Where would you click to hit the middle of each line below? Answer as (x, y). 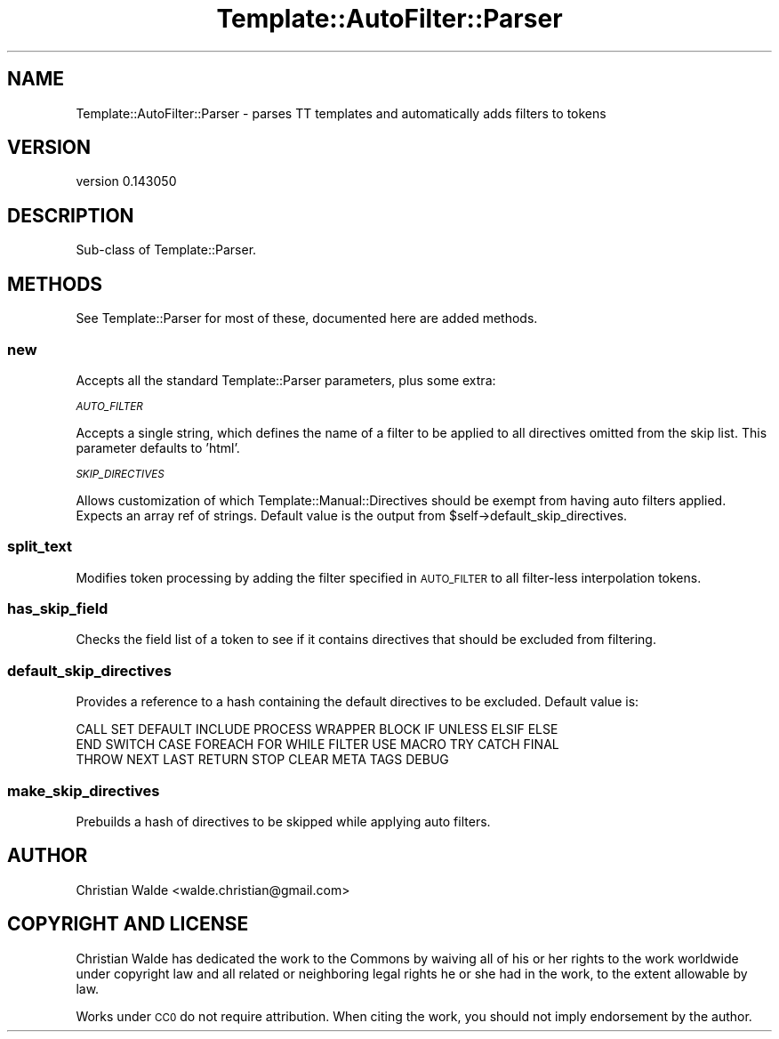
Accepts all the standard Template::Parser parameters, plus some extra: (286, 380)
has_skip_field (58, 608)
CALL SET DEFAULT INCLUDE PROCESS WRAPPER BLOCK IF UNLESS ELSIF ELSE (317, 729)
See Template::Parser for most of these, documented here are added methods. (307, 318)
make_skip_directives (84, 790)
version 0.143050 (126, 181)
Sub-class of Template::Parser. (166, 250)
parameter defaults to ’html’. (158, 447)
